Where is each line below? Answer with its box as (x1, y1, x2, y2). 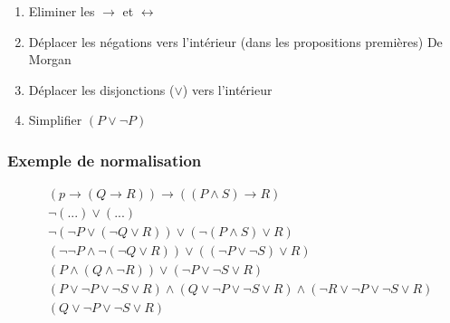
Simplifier (28, 110, 82, 129)
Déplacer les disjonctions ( (28, 80, 175, 99)
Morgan (28, 50, 72, 69)
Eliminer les (28, 2, 95, 20)
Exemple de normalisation (7, 148, 202, 171)
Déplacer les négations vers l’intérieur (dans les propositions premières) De (28, 32, 443, 51)
